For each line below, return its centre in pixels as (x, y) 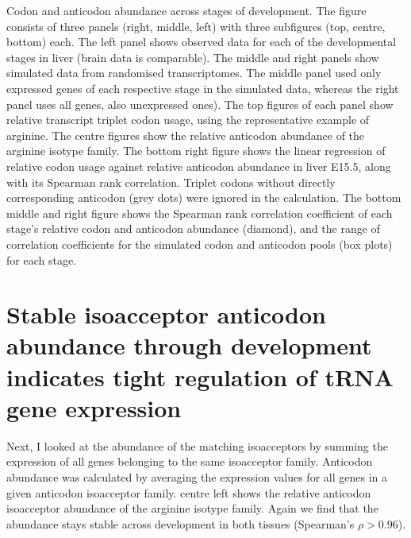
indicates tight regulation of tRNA (200, 376)
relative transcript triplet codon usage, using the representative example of (188, 120)
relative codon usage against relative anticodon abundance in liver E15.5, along (199, 166)
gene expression (94, 407)
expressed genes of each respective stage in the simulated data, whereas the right (203, 88)
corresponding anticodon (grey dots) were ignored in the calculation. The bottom (204, 197)
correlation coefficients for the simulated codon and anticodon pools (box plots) (200, 244)
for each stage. (41, 259)
